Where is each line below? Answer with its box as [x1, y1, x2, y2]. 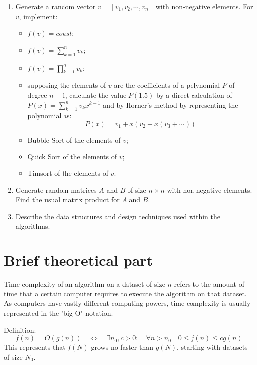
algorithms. [15, 220, 50, 231]
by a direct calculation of [156, 89, 232, 100]
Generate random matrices [15, 184, 97, 195]
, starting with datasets [177, 342, 248, 352]
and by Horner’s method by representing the [103, 99, 238, 110]
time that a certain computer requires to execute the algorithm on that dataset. [4, 288, 247, 298]
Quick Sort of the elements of [27, 151, 117, 161]
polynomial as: [27, 110, 72, 121]
